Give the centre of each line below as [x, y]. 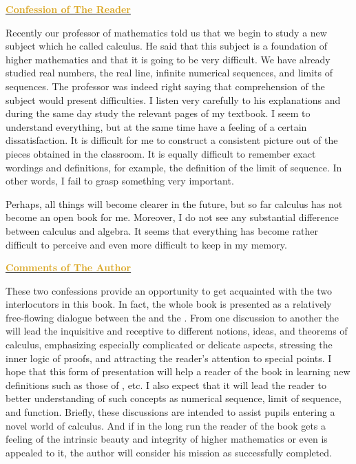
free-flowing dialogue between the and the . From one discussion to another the [172, 317]
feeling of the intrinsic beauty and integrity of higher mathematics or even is [167, 439]
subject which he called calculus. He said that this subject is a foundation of [167, 46]
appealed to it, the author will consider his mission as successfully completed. [169, 452]
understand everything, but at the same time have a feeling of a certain [156, 126]
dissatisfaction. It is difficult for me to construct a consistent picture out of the [172, 140]
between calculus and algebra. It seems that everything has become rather [162, 230]
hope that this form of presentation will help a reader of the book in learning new [178, 371]
